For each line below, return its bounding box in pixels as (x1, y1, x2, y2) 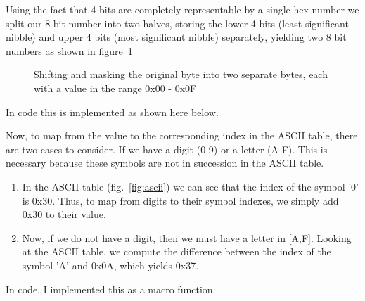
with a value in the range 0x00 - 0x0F (34, 80, 197, 95)
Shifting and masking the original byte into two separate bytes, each (34, 67, 328, 82)
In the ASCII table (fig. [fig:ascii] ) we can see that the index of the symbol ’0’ (22, 179, 359, 193)
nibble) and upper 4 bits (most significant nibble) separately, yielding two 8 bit (6, 30, 347, 44)
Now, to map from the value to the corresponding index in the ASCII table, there (6, 128, 358, 143)
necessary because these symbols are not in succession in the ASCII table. (6, 155, 324, 170)
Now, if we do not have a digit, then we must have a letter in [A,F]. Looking (22, 230, 352, 245)
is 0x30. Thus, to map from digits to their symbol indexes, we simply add (22, 193, 339, 207)
